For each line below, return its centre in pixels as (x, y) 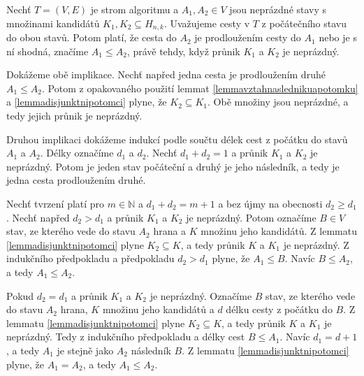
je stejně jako (85, 350)
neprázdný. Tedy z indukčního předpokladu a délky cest (126, 337)
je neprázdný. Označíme (201, 295)
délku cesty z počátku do (279, 309)
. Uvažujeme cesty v (207, 23)
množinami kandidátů (53, 23)
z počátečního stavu (304, 23)
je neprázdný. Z (316, 244)
